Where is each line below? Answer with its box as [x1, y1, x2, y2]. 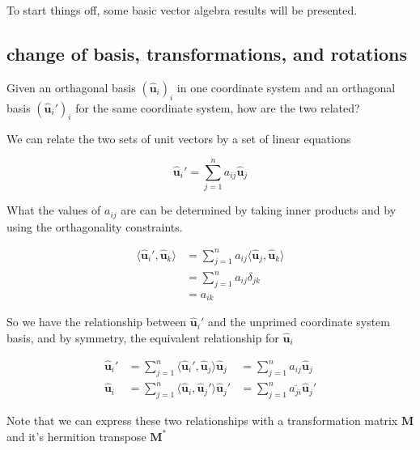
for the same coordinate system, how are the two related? [75, 99, 360, 116]
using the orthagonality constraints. [6, 218, 183, 235]
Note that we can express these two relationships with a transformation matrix [6, 412, 398, 429]
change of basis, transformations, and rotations [6, 40, 408, 66]
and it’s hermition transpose [6, 427, 146, 444]
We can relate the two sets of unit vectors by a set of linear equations [6, 130, 351, 147]
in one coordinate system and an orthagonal [176, 79, 396, 96]
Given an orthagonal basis [6, 79, 136, 96]
